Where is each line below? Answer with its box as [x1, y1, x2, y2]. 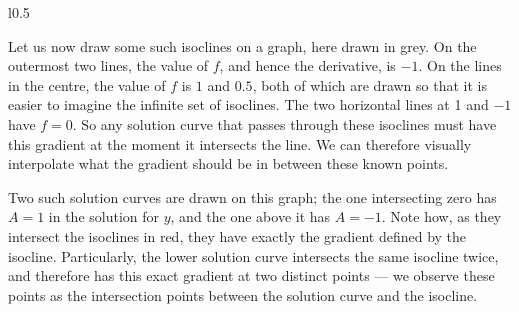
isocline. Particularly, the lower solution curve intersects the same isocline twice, [8, 245, 499, 266]
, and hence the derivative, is [219, 55, 396, 76]
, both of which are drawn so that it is [252, 74, 487, 95]
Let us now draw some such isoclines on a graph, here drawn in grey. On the [8, 35, 477, 56]
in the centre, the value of [8, 74, 166, 95]
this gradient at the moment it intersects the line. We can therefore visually [8, 133, 472, 154]
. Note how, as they [381, 206, 502, 227]
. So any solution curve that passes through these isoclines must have [72, 113, 497, 134]
